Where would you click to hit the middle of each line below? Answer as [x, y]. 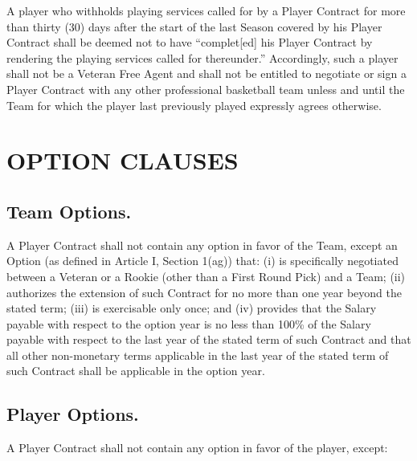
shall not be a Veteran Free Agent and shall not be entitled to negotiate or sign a [206, 73]
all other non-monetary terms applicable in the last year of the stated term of [198, 355]
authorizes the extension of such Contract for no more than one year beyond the [204, 292]
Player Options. [73, 414]
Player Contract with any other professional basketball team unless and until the [206, 89]
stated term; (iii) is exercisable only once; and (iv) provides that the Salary [192, 308]
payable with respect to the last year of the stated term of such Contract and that [209, 339]
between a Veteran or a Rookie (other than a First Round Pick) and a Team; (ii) [206, 276]
